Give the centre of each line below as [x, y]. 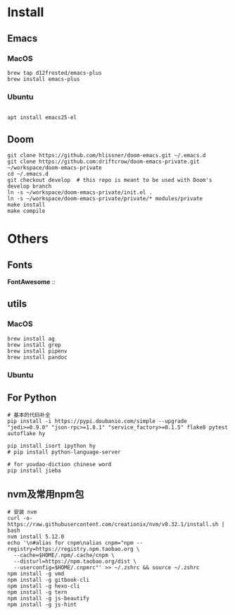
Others [28, 239]
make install [26, 205]
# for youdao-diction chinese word [59, 465]
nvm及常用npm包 [46, 494]
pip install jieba [34, 471]
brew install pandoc [38, 357]
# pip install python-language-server [64, 452]
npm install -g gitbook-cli [49, 580]
